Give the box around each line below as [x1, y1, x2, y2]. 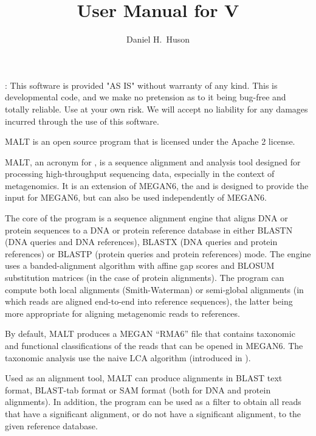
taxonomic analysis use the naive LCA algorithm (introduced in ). [5, 351, 251, 364]
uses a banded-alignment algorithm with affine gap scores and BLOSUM [5, 259, 275, 272]
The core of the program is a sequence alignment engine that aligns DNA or [5, 212, 288, 224]
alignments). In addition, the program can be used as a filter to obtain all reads [5, 395, 301, 408]
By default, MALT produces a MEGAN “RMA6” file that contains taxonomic [5, 327, 295, 340]
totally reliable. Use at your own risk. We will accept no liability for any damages [5, 102, 308, 115]
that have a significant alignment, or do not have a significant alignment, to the [5, 407, 301, 420]
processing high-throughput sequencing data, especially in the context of [5, 167, 275, 180]
